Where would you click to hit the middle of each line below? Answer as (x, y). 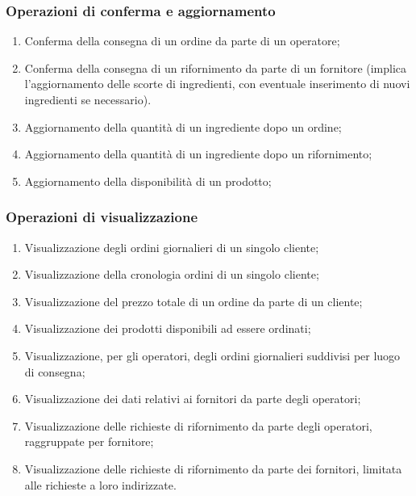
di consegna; (55, 371)
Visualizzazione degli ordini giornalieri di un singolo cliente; (172, 247)
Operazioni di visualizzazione (102, 217)
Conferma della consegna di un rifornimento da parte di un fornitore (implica (216, 67)
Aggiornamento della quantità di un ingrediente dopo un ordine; (183, 126)
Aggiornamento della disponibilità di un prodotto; (148, 181)
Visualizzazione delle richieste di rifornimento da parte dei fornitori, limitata (213, 468)
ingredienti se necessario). (88, 99)
